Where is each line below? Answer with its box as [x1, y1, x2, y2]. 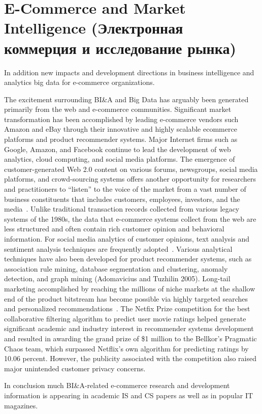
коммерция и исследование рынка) [4, 37, 236, 58]
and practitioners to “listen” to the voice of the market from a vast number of [4, 184, 246, 194]
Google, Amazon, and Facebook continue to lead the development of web [4, 143, 231, 154]
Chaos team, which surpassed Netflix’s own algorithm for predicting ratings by [4, 343, 249, 353]
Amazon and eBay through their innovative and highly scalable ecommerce [4, 124, 237, 134]
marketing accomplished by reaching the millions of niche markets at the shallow [4, 283, 255, 293]
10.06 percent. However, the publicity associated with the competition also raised [4, 353, 257, 364]
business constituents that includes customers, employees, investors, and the [4, 193, 240, 204]
